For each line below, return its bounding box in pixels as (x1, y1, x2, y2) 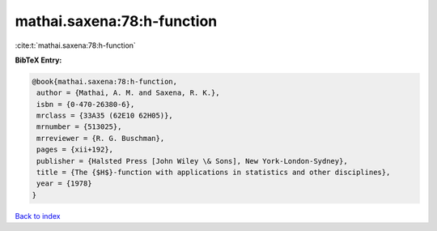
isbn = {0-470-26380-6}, (36, 100, 135, 109)
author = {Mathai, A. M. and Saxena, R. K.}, (36, 88, 220, 97)
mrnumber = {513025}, (36, 122, 122, 131)
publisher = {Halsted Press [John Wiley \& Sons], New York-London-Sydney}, (36, 156, 348, 165)
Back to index (15, 211, 61, 220)
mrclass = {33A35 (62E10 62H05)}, (36, 111, 173, 121)
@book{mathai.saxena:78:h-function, (32, 77, 178, 86)
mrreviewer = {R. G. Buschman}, (36, 134, 165, 143)
